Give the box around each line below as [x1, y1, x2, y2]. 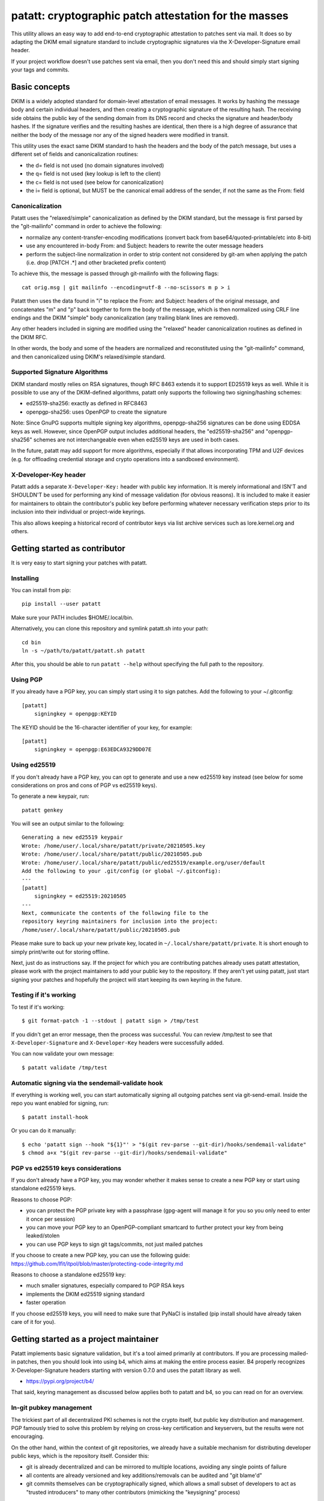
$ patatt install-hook [22, 1114, 89, 1120]
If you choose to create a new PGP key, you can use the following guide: [11, 1252, 190, 1259]
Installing [11, 574, 39, 582]
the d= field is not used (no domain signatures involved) [26, 162, 164, 169]
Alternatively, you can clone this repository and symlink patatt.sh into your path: [11, 625, 209, 632]
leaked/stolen [26, 1232, 60, 1239]
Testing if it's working [11, 991, 76, 999]
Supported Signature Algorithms [11, 368, 109, 376]
